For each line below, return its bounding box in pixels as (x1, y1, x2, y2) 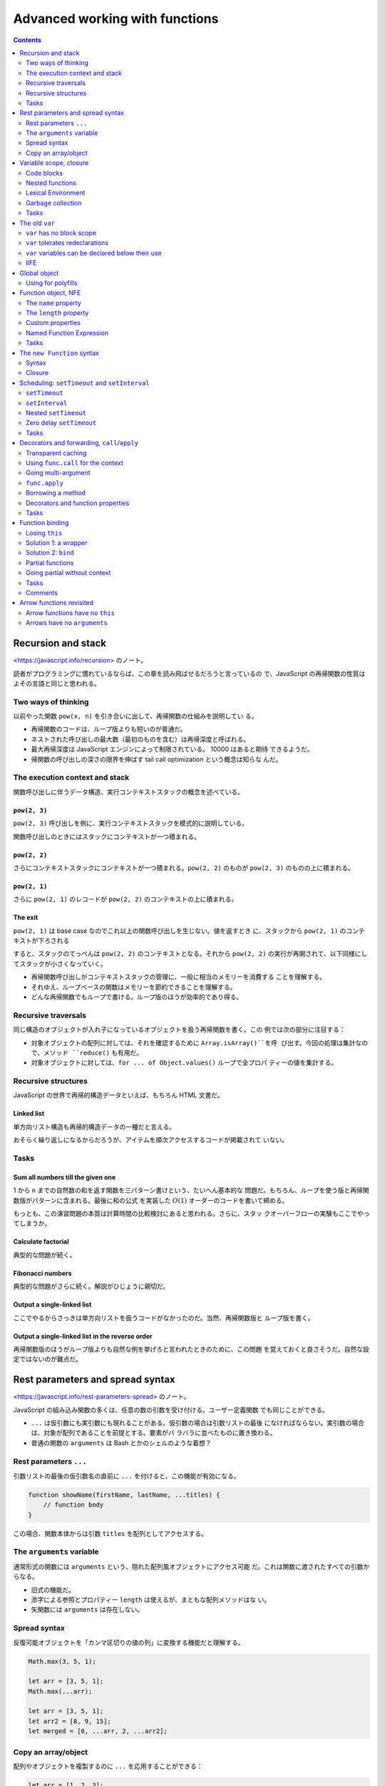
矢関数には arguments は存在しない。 (31, 1605, 144, 1614)
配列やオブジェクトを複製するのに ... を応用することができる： (13, 1762, 203, 1770)
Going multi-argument (26, 469, 91, 477)
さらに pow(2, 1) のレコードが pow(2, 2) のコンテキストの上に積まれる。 (13, 895, 238, 904)
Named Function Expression (26, 329, 108, 337)
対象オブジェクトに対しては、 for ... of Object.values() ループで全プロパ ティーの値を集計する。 (31, 1058, 338, 1067)
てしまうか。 (13, 1219, 51, 1228)
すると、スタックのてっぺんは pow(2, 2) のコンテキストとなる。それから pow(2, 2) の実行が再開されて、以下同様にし (13, 949, 368, 958)
